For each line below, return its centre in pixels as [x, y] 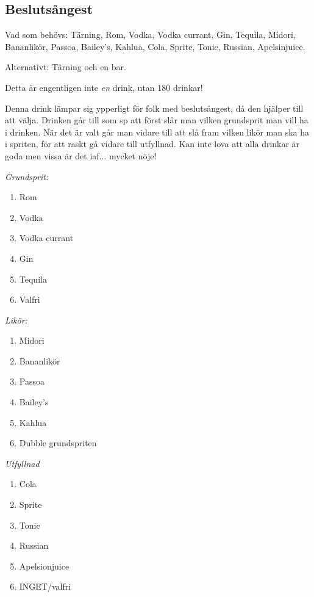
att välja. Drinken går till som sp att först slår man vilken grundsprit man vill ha [157, 120]
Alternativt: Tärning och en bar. [66, 67]
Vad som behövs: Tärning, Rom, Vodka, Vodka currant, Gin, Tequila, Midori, [150, 34]
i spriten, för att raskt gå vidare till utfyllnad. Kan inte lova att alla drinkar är [152, 144]
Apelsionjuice [44, 566]
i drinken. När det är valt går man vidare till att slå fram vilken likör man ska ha [157, 132]
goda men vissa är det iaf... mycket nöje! [81, 155]
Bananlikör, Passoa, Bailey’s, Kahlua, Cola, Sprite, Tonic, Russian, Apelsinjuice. [155, 46]
